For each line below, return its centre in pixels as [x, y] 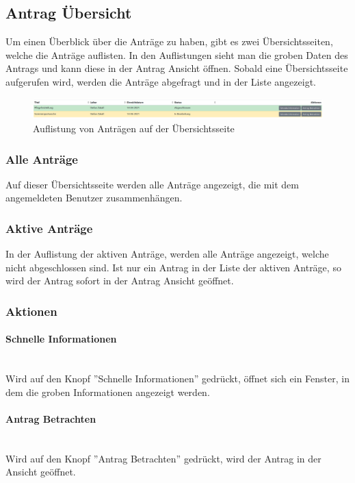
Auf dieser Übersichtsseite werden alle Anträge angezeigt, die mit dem [152, 184]
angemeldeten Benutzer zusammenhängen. [94, 198]
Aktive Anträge [49, 228]
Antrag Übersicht [69, 13]
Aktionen [31, 311]
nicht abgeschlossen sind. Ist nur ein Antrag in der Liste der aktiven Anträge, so [173, 267]
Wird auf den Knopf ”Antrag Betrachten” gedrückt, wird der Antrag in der [163, 458]
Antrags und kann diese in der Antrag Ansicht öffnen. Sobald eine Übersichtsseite [177, 68]
